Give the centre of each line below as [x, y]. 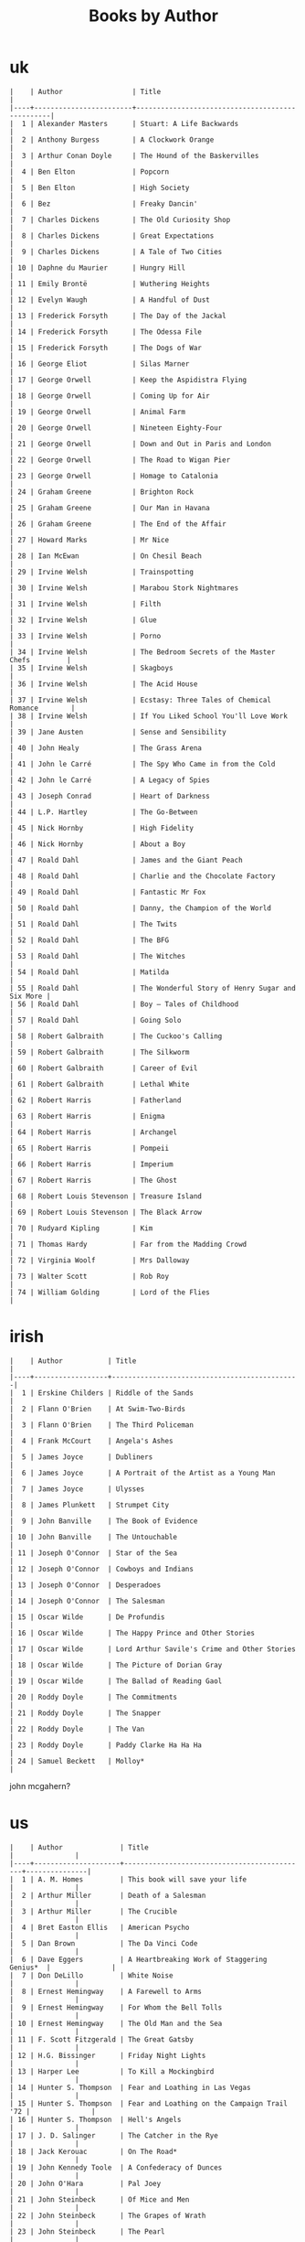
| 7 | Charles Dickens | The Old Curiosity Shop [120, 220]
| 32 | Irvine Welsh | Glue [83, 620]
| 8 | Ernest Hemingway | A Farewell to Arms [106, 1991]
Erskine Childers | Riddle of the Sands [116, 1393]
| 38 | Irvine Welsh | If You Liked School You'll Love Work [148, 716]
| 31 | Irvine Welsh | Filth [85, 604]
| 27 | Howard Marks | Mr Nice [89, 540]
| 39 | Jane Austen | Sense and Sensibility [118, 732]
